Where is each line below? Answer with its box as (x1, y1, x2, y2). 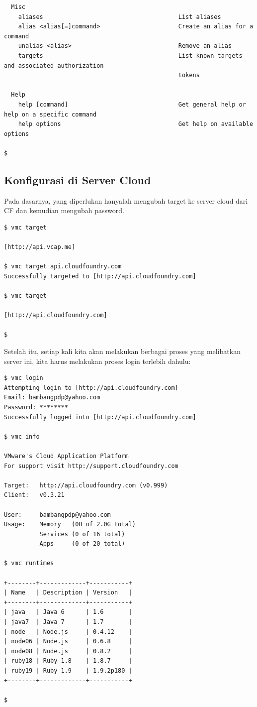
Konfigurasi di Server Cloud (4, 172, 151, 187)
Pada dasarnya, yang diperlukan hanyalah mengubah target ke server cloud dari (4, 195, 248, 206)
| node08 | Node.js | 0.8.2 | (4, 647, 132, 655)
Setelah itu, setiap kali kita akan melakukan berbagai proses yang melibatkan (4, 346, 241, 356)
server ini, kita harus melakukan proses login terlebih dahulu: (4, 355, 191, 366)
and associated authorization (4, 62, 104, 69)
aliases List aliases (18, 13, 221, 20)
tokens (178, 72, 200, 79)
